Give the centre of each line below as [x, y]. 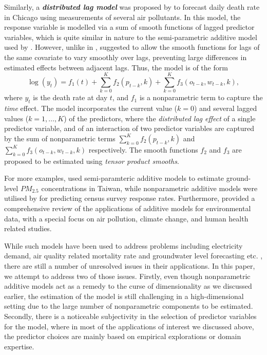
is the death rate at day [70, 97]
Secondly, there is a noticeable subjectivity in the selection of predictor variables [130, 316]
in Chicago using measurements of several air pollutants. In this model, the [122, 17]
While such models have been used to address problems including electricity [123, 245]
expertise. [19, 346]
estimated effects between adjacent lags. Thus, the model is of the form [116, 67]
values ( [16, 118]
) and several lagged [225, 108]
